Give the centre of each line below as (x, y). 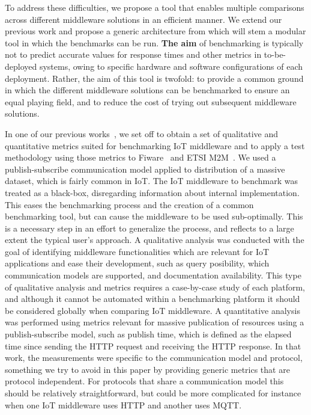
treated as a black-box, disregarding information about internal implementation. (152, 192)
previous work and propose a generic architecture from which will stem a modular (155, 31)
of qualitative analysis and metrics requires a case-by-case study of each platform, (155, 287)
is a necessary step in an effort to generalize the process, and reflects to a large (149, 228)
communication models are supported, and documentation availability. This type (153, 275)
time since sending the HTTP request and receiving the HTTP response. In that (153, 346)
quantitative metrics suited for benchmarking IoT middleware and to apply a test (155, 145)
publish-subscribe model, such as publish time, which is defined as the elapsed (148, 334)
